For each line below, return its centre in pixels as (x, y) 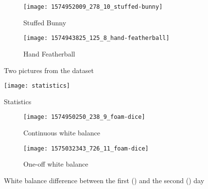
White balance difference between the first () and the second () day (104, 180)
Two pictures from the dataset (49, 70)
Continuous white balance (62, 132)
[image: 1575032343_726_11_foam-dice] (86, 148)
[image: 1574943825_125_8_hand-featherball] (96, 38)
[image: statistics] (37, 86)
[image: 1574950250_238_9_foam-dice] (84, 117)
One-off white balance (56, 164)
